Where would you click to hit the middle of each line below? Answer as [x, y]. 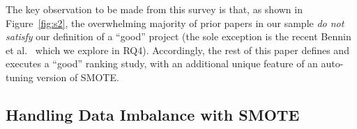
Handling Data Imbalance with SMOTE [153, 114]
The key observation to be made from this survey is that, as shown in [154, 9]
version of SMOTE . [78, 77]
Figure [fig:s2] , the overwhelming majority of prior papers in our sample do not [175, 23]
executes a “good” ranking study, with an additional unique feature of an [162, 63]
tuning [20, 77]
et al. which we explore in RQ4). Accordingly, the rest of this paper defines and [177, 50]
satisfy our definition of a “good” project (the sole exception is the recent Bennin [178, 36]
